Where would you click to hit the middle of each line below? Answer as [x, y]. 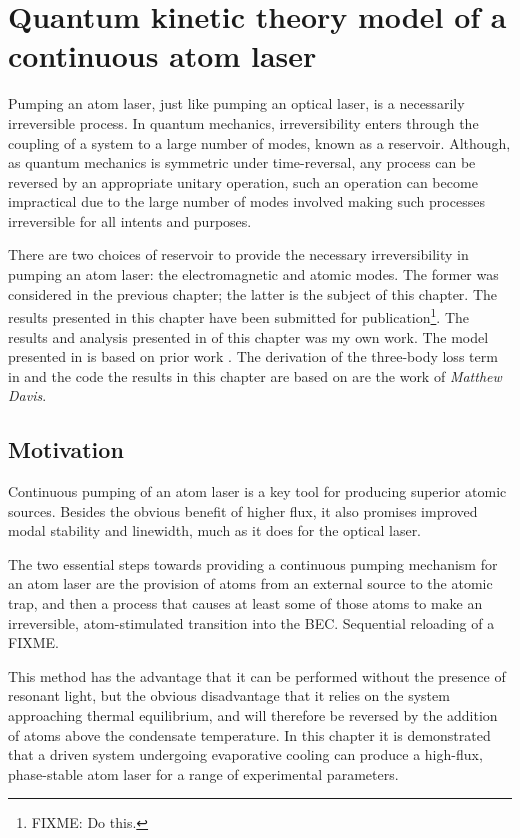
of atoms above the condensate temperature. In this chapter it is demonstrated [249, 734]
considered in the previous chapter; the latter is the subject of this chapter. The [253, 293]
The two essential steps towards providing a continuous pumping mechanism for [253, 563]
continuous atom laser [162, 55]
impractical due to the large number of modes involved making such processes [246, 201]
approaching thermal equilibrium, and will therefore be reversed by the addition [253, 715]
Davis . [27, 395]
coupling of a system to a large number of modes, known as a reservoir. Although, [259, 142]
